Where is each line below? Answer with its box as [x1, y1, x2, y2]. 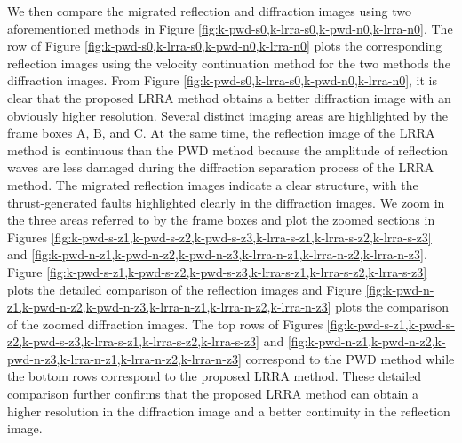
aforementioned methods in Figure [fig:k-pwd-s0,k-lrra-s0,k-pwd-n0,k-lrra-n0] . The [7, 19, 453, 37]
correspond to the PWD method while [245, 349, 455, 368]
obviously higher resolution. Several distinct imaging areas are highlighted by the [7, 106, 448, 124]
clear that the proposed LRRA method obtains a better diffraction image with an [7, 88, 451, 107]
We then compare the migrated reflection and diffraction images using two [7, 2, 411, 20]
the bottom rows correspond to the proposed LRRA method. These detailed [7, 367, 422, 385]
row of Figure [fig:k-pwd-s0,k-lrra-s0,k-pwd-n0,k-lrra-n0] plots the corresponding [7, 36, 442, 55]
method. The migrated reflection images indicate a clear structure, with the [7, 175, 418, 194]
